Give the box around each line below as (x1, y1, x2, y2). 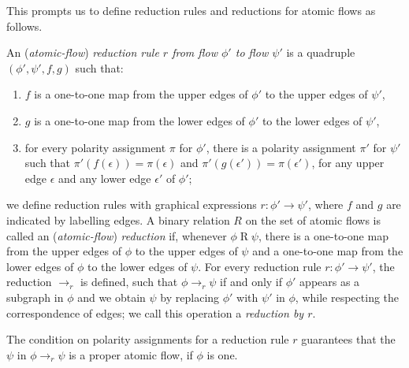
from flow (172, 44, 218, 61)
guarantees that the (301, 331, 396, 348)
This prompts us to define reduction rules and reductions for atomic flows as (6, 2, 376, 18)
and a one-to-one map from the (252, 243, 403, 259)
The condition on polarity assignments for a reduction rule (6, 331, 289, 348)
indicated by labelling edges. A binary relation (6, 211, 230, 228)
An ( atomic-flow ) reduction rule (6, 44, 159, 61)
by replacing (160, 288, 220, 305)
